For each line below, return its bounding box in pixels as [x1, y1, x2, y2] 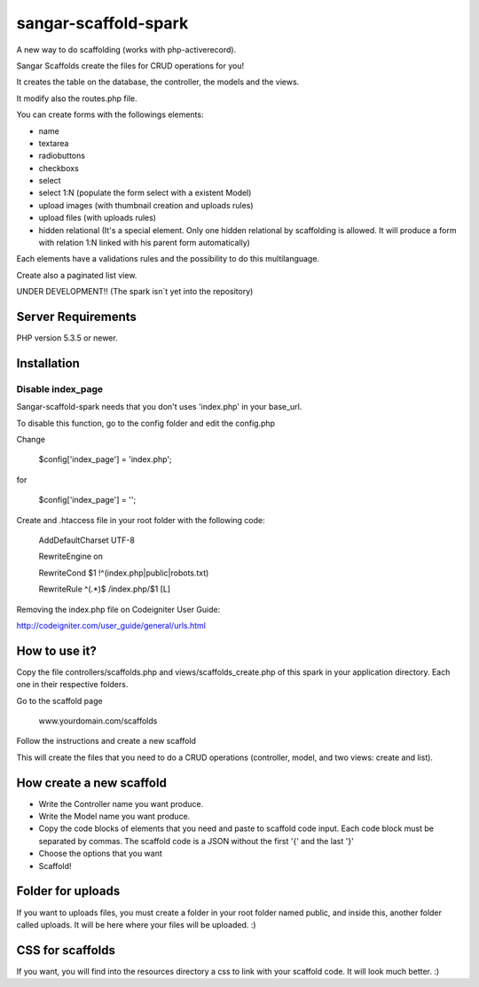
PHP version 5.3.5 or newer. [16, 333, 119, 343]
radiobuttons [38, 151, 86, 161]
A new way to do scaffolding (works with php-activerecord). [16, 44, 237, 55]
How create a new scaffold [16, 775, 168, 790]
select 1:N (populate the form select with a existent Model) [38, 187, 252, 199]
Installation [16, 356, 80, 371]
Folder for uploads [16, 883, 121, 899]
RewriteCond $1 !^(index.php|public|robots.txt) [38, 568, 209, 578]
